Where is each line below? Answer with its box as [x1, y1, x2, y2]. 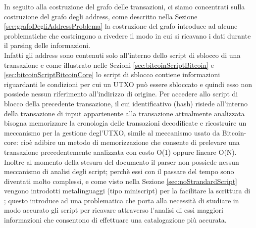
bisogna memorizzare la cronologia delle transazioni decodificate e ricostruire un [4, 118, 247, 128]
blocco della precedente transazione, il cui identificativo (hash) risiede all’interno [4, 98, 248, 108]
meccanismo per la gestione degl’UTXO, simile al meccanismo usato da [4, 127, 220, 137]
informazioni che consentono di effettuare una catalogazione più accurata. [4, 215, 227, 225]
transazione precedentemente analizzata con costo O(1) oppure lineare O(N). [4, 146, 237, 157]
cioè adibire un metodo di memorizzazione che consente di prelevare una [20, 137, 240, 147]
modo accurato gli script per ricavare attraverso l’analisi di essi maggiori [4, 205, 223, 215]
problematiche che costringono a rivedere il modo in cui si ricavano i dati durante [4, 30, 251, 41]
